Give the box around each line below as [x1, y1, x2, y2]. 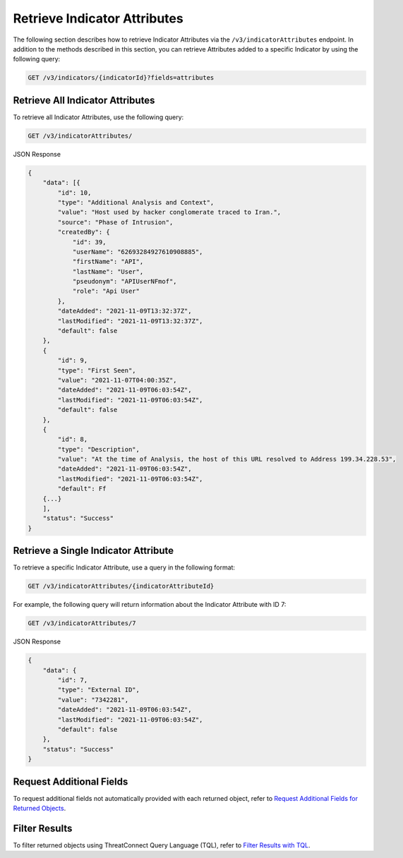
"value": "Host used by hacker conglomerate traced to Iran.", [57, 208, 282, 217]
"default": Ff [57, 485, 107, 493]
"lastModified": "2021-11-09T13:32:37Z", [57, 317, 203, 325]
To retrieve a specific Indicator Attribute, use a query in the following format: [13, 563, 236, 572]
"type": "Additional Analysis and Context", [57, 198, 215, 206]
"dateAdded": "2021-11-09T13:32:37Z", [57, 307, 192, 315]
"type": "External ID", [57, 686, 140, 694]
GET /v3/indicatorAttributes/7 [28, 620, 137, 627]
